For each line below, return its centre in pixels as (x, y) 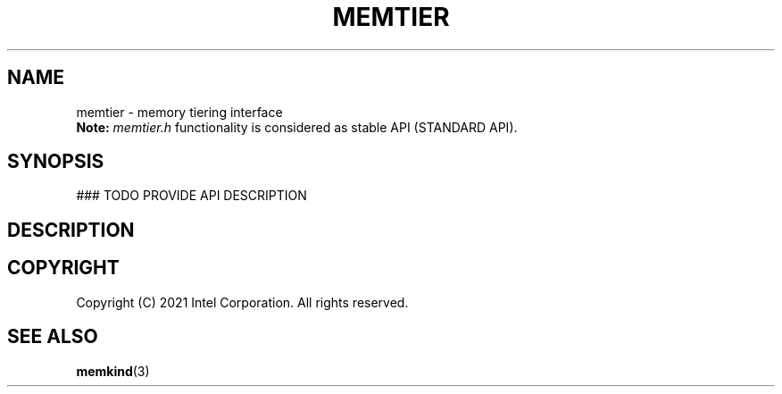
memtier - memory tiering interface (179, 112)
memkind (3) (113, 371)
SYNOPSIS (56, 162)
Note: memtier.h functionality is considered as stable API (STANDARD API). (297, 127)
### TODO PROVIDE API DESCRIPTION (191, 196)
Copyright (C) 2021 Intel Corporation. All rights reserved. (242, 302)
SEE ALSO (53, 337)
